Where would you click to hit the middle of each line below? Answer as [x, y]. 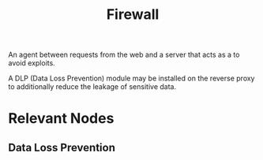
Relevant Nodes [61, 119]
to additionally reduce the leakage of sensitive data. [92, 87]
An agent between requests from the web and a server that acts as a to [124, 55]
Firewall [133, 15]
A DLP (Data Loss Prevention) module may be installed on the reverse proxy [131, 78]
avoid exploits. [32, 63]
